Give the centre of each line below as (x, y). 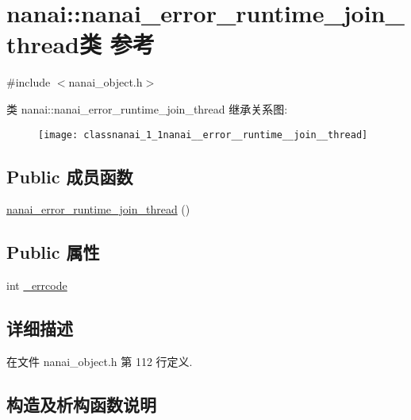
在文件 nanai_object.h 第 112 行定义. (100, 361)
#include (29, 82)
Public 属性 (53, 252)
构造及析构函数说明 (81, 404)
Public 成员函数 (70, 176)
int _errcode (37, 285)
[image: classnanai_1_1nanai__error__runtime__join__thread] (203, 135)
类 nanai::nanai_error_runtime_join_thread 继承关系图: (147, 108)
